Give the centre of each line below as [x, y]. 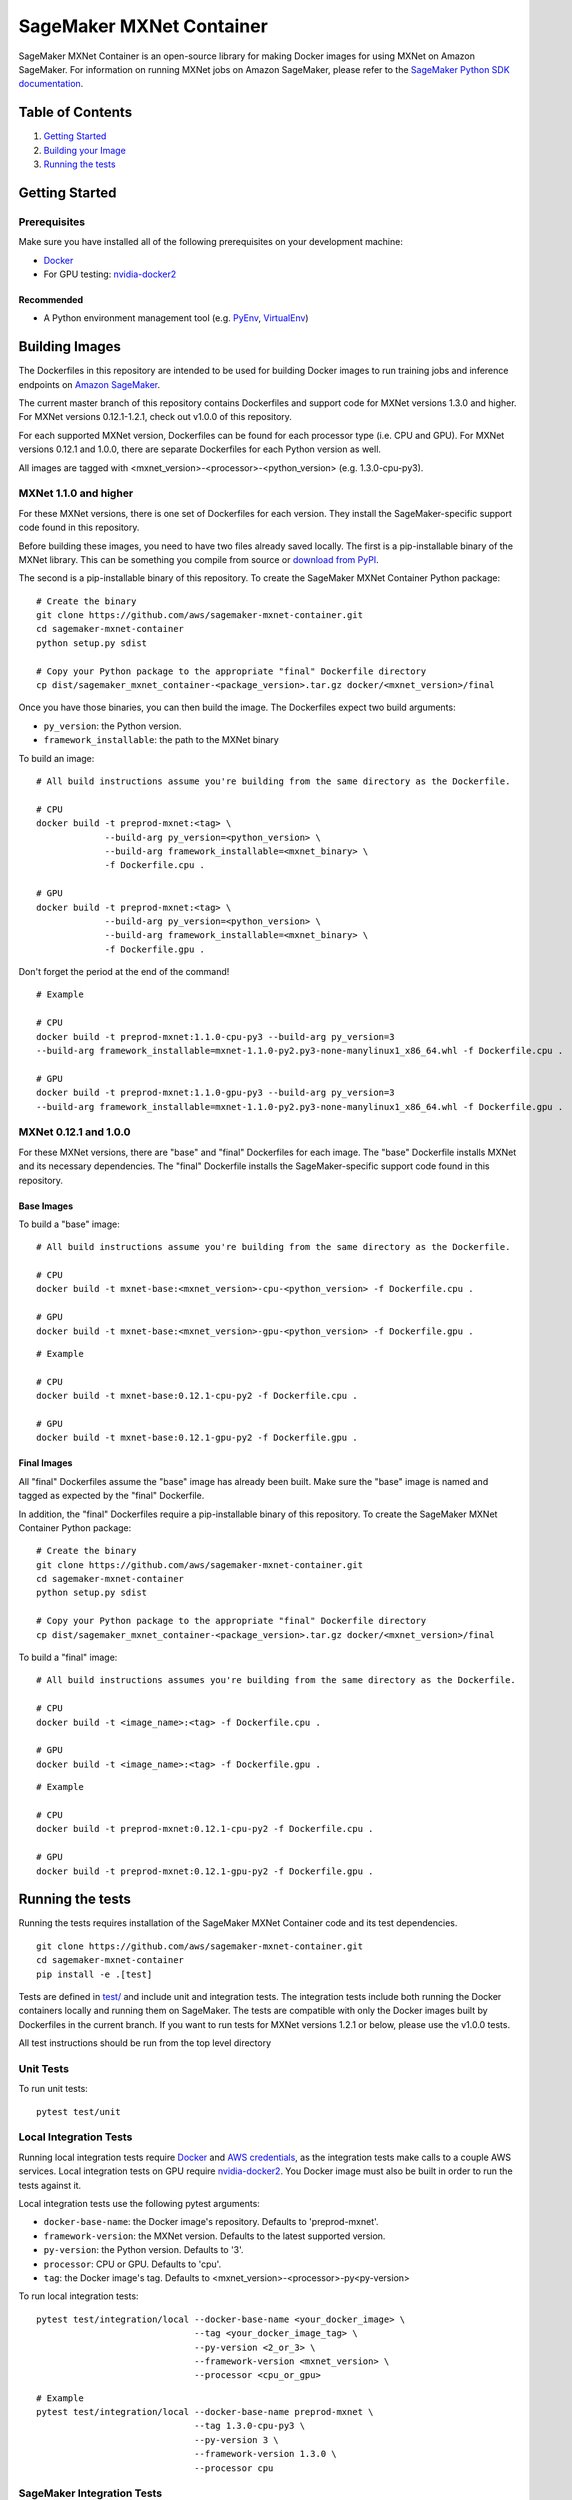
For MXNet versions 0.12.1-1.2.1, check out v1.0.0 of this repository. [155, 417]
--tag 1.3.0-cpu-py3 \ [249, 2426]
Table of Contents [75, 112]
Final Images [45, 1463]
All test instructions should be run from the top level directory [145, 2043]
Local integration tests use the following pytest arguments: [139, 2203]
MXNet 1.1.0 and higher [76, 493]
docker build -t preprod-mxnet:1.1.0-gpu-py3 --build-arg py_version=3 [215, 1093]
